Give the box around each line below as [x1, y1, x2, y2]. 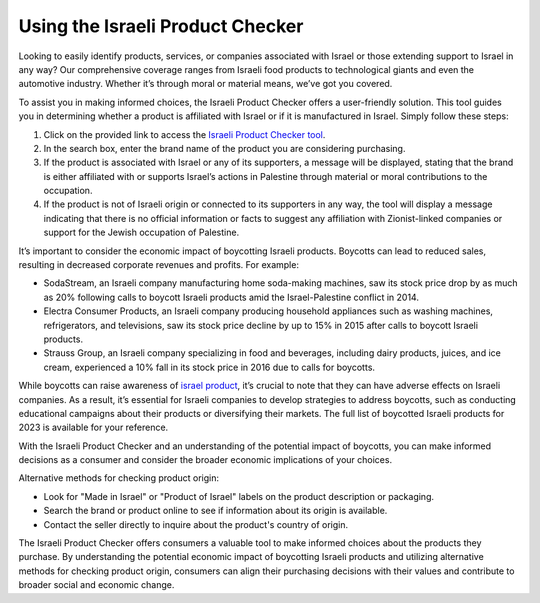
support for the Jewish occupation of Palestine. [43, 226, 240, 239]
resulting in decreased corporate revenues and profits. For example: [18, 259, 300, 271]
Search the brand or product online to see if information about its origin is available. [43, 505, 388, 517]
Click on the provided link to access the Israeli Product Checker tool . [43, 128, 326, 140]
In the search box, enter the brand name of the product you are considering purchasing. [43, 142, 406, 154]
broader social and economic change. [18, 579, 175, 591]
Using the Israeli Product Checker [18, 15, 304, 37]
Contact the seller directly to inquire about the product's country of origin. [43, 518, 349, 530]
